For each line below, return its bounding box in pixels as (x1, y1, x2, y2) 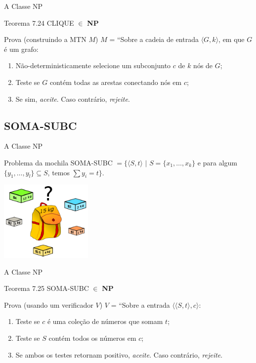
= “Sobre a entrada (111, 299, 170, 310)
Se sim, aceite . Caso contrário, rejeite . (15, 93, 130, 104)
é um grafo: (4, 43, 39, 54)
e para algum (197, 157, 237, 167)
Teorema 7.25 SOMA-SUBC (4, 283, 89, 293)
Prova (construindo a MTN (4, 34, 86, 44)
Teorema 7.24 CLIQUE (4, 17, 74, 28)
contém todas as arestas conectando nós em (49, 77, 182, 87)
